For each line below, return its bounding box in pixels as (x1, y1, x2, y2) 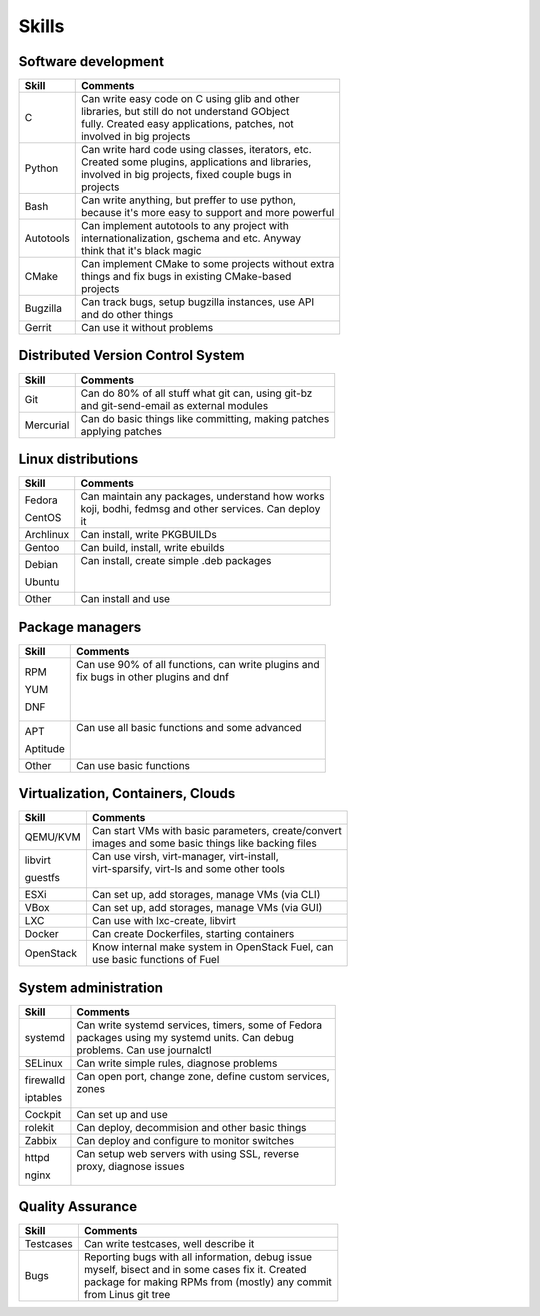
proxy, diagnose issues (76, 1159, 185, 1173)
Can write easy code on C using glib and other (80, 92, 300, 106)
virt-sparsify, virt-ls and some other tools (91, 862, 285, 876)
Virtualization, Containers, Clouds (18, 785, 236, 802)
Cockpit (24, 1107, 62, 1121)
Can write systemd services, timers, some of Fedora (76, 1018, 323, 1032)
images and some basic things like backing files (91, 836, 317, 850)
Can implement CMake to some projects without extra (80, 257, 335, 271)
